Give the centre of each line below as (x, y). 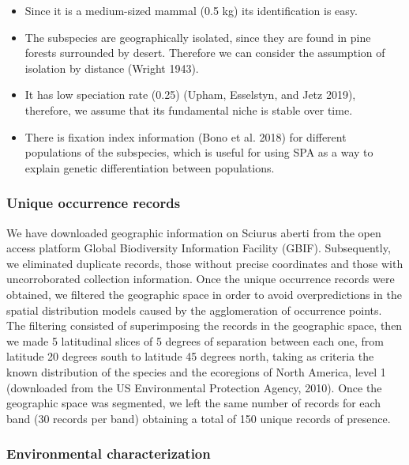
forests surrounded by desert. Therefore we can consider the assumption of (205, 53)
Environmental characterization (109, 454)
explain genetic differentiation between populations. (150, 167)
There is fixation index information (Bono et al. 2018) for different (186, 136)
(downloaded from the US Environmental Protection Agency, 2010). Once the (194, 387)
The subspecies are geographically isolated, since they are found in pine (198, 37)
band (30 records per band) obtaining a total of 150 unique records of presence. (199, 418)
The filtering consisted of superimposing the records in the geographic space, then (204, 325)
